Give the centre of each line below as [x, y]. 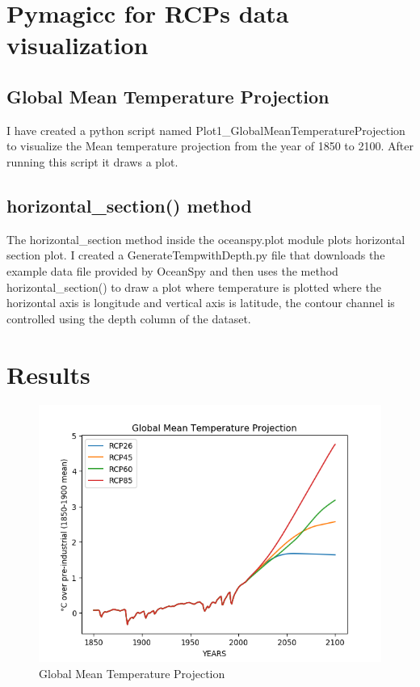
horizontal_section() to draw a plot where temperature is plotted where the [194, 287]
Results [48, 374]
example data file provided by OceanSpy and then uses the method [172, 270]
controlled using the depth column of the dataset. [129, 318]
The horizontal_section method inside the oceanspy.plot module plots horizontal [206, 239]
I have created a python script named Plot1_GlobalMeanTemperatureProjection [206, 130]
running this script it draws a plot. [92, 161]
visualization [78, 45]
